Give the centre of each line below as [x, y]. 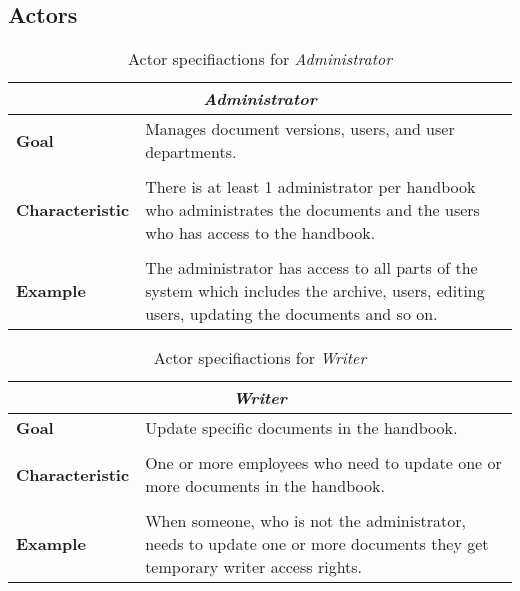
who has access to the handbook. [260, 233]
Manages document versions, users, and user [300, 129]
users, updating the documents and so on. [291, 314]
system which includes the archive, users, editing [315, 291]
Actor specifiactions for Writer [260, 358]
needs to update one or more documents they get [317, 544]
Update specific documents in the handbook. [301, 428]
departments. [191, 152]
